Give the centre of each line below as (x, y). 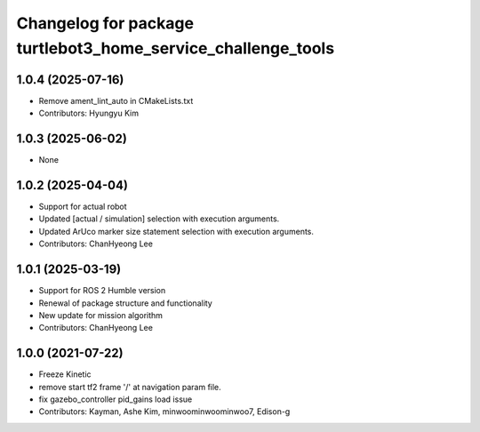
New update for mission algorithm (101, 315)
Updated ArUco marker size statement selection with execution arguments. (176, 231)
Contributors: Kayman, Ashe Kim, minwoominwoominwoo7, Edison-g (164, 412)
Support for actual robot (83, 207)
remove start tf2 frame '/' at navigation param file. (130, 387)
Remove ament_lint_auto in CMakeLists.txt (116, 100)
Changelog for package (105, 23)
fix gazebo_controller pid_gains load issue (116, 399)
